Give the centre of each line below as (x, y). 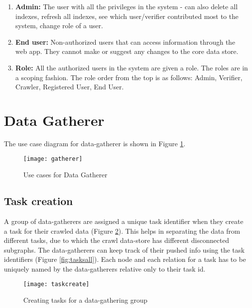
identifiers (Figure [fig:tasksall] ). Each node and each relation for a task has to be (125, 259)
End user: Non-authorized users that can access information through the (125, 42)
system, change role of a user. (59, 26)
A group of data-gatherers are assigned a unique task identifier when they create (124, 221)
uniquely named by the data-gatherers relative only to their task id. (105, 268)
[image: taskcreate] (57, 284)
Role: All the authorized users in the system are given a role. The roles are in (132, 67)
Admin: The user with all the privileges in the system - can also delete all (126, 6)
